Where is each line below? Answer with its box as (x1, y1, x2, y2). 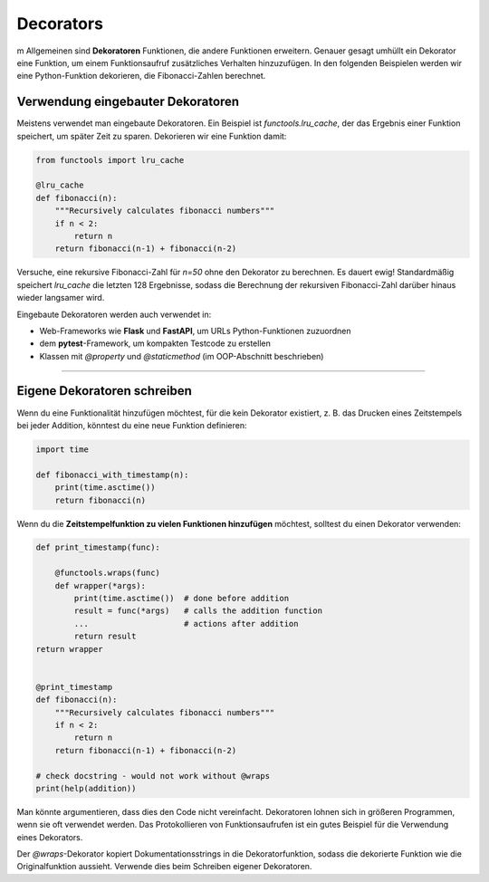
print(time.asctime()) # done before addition (73, 593, 290, 604)
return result (73, 631, 137, 642)
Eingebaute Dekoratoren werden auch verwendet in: (16, 309, 212, 320)
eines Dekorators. (16, 831, 83, 842)
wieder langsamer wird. (16, 292, 105, 303)
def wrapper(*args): (54, 580, 147, 590)
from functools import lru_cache (35, 155, 185, 165)
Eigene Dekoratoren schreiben (16, 383, 192, 398)
